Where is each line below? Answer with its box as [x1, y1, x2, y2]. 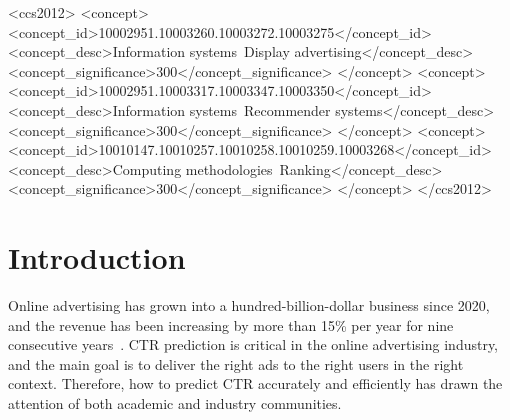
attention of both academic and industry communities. [8, 393, 342, 414]
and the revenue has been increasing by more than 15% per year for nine [8, 314, 454, 335]
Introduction [8, 237, 186, 278]
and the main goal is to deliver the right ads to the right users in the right [8, 353, 464, 374]
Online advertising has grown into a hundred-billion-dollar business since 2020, [8, 295, 490, 316]
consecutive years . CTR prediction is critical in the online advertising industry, [8, 334, 499, 355]
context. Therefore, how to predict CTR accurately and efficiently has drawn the [8, 373, 503, 394]
